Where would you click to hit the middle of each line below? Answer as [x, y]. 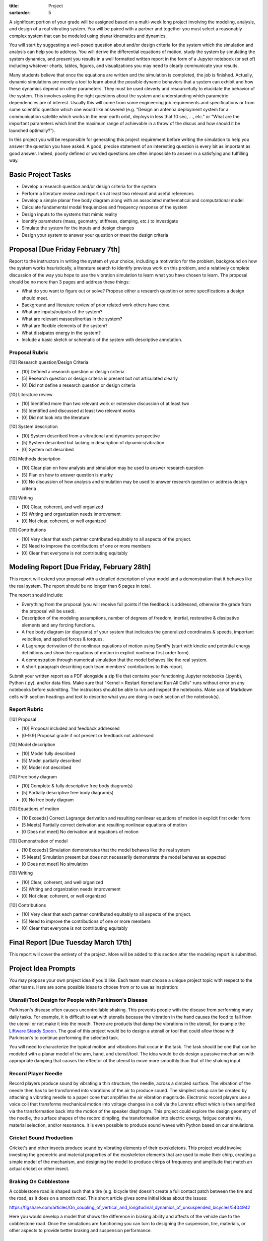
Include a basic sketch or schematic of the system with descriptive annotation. [102, 340]
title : [14, 6]
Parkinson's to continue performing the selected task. [64, 1037]
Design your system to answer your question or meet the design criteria [95, 235]
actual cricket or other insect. [39, 1169]
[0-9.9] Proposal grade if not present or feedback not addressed [88, 735]
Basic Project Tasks [40, 174]
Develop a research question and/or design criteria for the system [89, 187]
